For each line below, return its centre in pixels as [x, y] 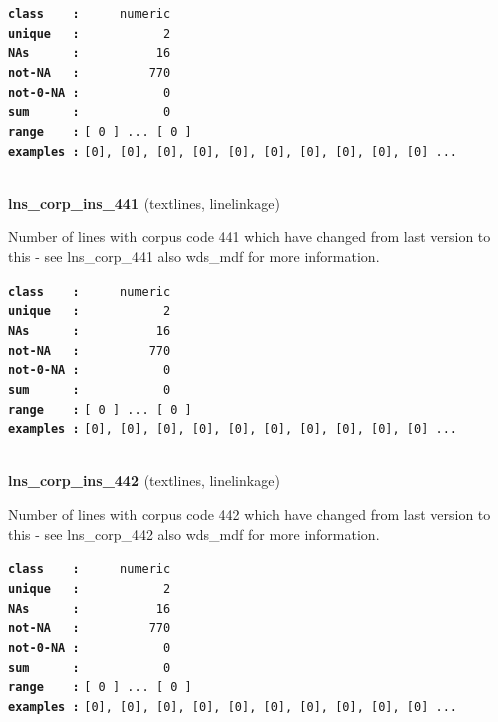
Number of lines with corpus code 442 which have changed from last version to [249, 514]
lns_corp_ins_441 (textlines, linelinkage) [144, 202]
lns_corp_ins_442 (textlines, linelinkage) [144, 480]
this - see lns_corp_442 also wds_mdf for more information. [194, 533]
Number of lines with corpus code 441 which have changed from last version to [249, 236]
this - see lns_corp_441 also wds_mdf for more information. [194, 256]
